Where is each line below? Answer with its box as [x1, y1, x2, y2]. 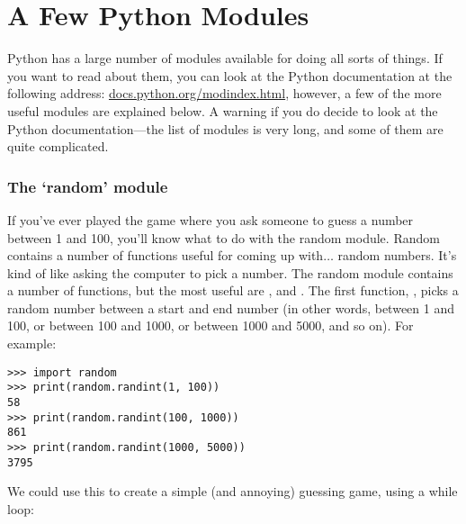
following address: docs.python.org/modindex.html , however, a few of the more [7, 84, 442, 103]
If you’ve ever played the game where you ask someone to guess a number [7, 210, 414, 229]
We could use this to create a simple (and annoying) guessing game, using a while [7, 482, 458, 501]
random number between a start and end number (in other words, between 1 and [7, 298, 454, 317]
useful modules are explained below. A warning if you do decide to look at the [7, 101, 438, 120]
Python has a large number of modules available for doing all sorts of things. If [7, 49, 443, 68]
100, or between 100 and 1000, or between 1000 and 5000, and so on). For [7, 316, 414, 335]
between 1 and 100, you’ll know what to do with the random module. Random [7, 228, 440, 247]
